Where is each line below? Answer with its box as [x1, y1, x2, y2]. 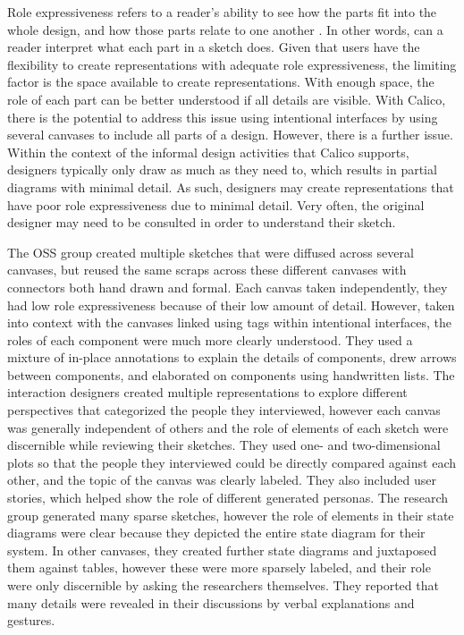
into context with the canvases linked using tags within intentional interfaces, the [7, 313, 452, 332]
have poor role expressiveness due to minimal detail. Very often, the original [7, 195, 425, 214]
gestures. [7, 611, 55, 630]
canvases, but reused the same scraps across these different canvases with [7, 260, 407, 279]
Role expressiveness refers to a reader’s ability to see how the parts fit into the [7, 3, 437, 21]
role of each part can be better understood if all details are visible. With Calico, [7, 89, 446, 108]
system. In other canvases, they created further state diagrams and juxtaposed [7, 540, 437, 559]
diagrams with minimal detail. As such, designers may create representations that [7, 177, 454, 196]
